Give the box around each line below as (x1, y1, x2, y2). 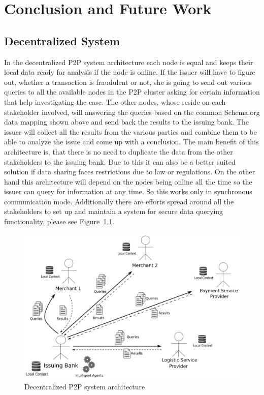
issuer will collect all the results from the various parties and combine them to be (4, 126, 257, 137)
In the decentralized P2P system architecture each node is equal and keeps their (4, 56, 253, 67)
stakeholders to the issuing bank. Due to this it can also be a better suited (4, 156, 236, 167)
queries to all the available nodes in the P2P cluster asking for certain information (4, 86, 260, 97)
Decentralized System (4, 33, 120, 48)
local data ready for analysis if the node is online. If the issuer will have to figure (4, 67, 255, 77)
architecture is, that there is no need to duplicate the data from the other (4, 146, 233, 157)
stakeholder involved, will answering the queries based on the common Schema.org (4, 106, 260, 117)
